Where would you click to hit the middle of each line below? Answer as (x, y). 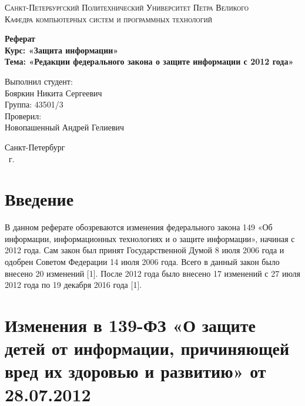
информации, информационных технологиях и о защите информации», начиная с (150, 238)
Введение (39, 199)
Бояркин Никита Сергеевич (53, 93)
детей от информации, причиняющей (147, 348)
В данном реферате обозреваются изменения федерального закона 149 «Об (139, 227)
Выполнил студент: (39, 81)
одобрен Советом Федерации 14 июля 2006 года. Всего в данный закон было (142, 262)
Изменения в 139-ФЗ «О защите (130, 325)
